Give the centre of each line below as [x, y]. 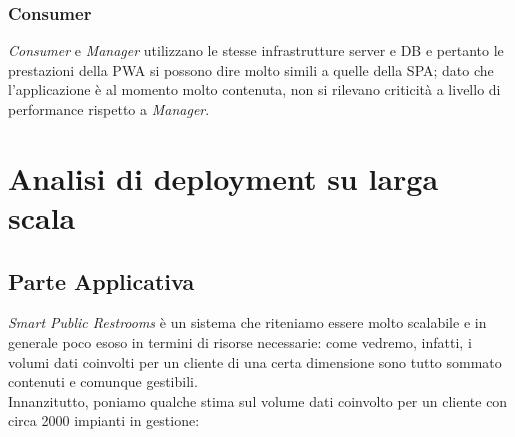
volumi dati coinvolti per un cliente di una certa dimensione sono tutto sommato [255, 361]
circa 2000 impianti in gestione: [104, 420]
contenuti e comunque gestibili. [103, 381]
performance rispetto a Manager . [109, 109]
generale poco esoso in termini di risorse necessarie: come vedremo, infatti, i [240, 341]
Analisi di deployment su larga [223, 177]
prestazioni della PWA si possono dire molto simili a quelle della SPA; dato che [251, 69]
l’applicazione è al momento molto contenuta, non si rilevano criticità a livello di [254, 89]
